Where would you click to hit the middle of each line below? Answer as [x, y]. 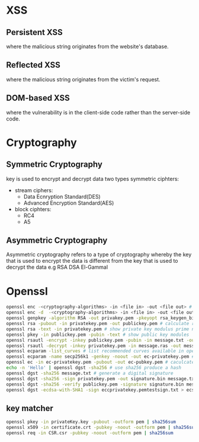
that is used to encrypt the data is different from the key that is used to [92, 261]
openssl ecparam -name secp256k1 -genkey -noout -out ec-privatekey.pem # [100, 357]
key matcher [30, 408]
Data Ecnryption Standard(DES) [62, 196]
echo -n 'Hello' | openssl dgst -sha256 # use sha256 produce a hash [94, 368]
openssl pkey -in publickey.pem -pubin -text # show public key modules [98, 335]
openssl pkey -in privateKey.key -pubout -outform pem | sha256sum [91, 422]
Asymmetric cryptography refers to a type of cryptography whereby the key [99, 255]
